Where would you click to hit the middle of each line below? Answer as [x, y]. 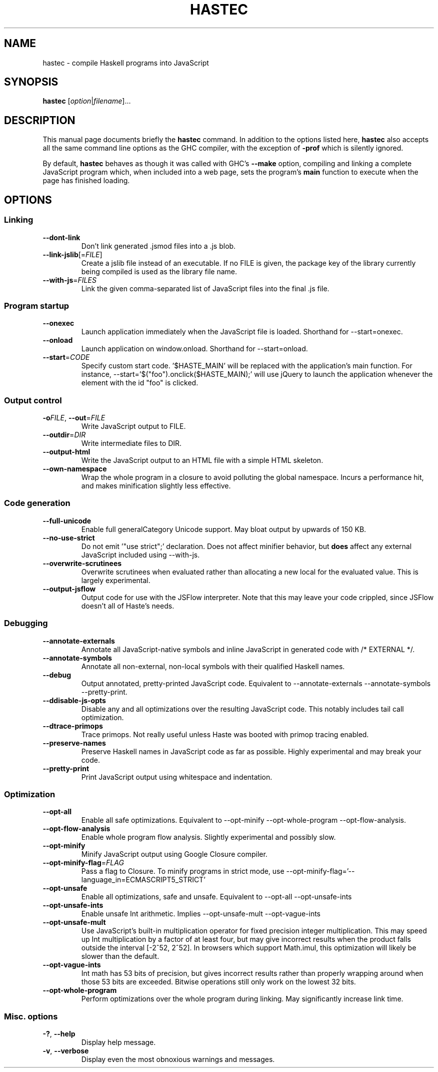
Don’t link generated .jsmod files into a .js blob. [158, 246]
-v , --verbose [66, 1051]
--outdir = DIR [64, 435]
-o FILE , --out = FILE [74, 418]
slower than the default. [120, 956]
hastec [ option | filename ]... [87, 101]
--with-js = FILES [69, 280]
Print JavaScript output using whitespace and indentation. [177, 777]
